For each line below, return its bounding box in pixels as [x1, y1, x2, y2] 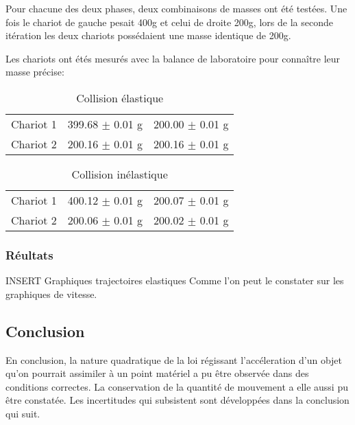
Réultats [5, 246, 53, 263]
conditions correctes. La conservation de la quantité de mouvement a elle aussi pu [5, 379, 348, 393]
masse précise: [5, 65, 64, 79]
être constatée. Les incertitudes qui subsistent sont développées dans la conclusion [5, 393, 350, 407]
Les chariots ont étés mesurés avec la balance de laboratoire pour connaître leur [5, 51, 341, 65]
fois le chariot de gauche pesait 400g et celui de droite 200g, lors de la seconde [5, 14, 333, 29]
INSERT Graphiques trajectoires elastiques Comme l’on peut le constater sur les [5, 273, 344, 288]
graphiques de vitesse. [5, 286, 97, 301]
